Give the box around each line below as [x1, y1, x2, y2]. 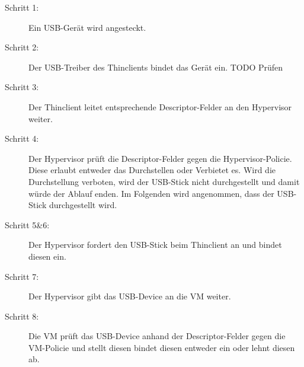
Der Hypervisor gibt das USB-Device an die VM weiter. [28, 290, 231, 302]
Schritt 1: [5, 1, 39, 13]
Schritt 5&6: [5, 218, 50, 231]
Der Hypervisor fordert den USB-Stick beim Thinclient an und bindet [28, 238, 282, 251]
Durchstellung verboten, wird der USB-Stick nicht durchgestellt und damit [28, 175, 300, 187]
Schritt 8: [5, 309, 39, 322]
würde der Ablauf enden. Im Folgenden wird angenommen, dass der [28, 187, 274, 199]
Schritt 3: [5, 81, 39, 93]
